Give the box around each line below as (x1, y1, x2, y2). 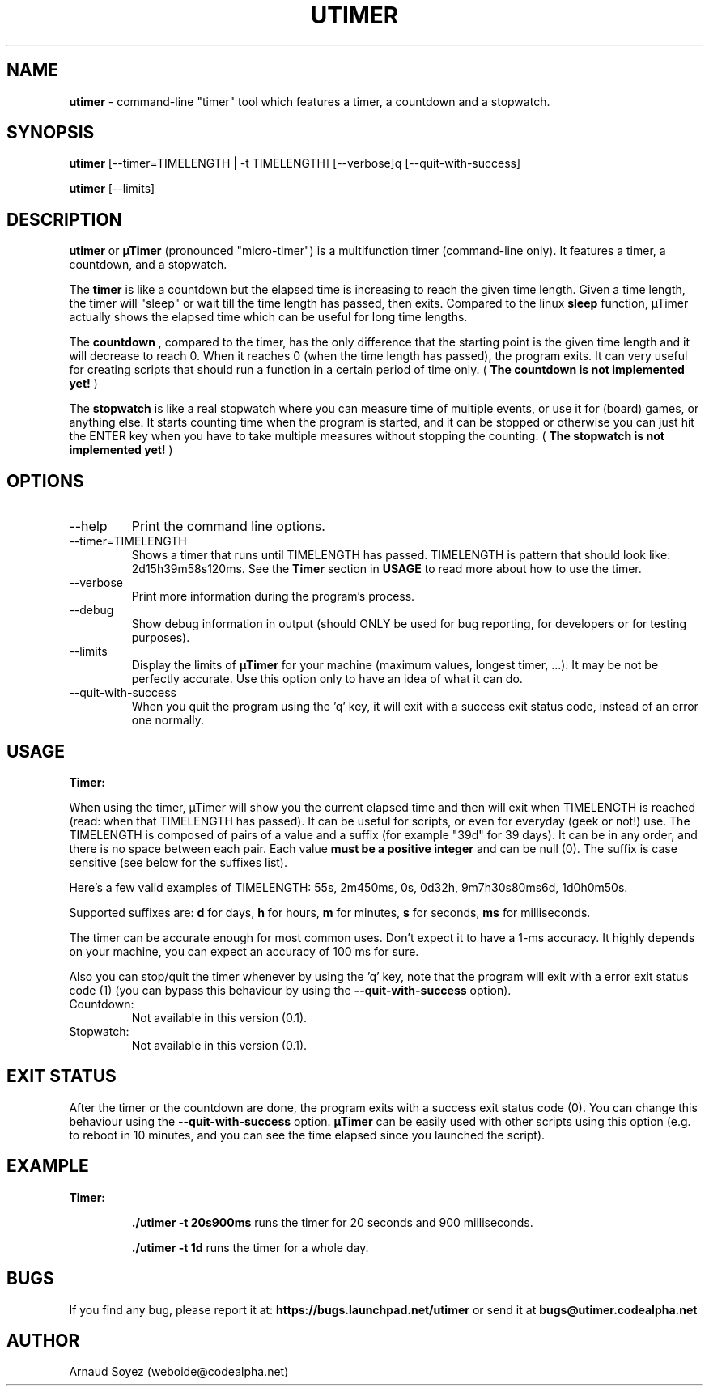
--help (69, 518, 108, 535)
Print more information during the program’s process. (131, 589, 415, 604)
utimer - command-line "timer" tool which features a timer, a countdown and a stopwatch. (69, 94, 550, 108)
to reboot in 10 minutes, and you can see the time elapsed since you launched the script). (69, 1127, 546, 1142)
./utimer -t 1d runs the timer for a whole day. (131, 1240, 369, 1254)
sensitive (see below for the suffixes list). (69, 855, 287, 869)
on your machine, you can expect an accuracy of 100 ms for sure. (69, 944, 419, 958)
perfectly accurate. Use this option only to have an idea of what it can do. (131, 672, 523, 686)
